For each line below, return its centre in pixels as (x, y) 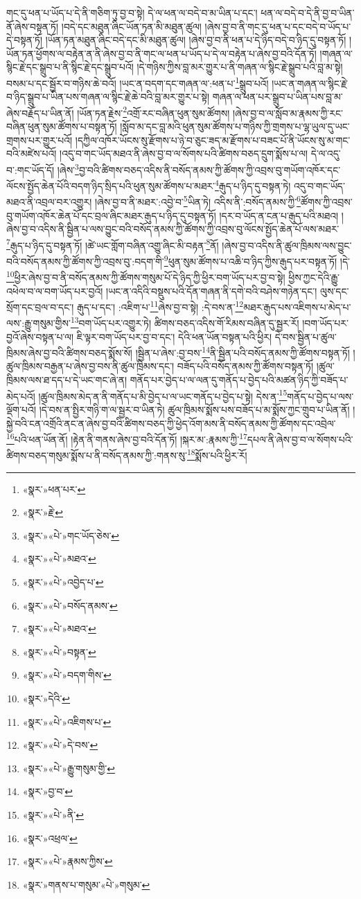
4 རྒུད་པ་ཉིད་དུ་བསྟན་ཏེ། (253, 185)
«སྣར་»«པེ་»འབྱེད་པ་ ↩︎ (63, 581)
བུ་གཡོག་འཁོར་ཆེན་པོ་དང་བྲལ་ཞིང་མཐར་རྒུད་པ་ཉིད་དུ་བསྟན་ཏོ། (111, 215)
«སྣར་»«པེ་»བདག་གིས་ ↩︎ (67, 675)
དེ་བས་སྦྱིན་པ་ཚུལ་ (306, 336)
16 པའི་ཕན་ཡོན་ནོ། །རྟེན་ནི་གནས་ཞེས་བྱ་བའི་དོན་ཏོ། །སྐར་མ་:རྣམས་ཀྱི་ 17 (127, 438)
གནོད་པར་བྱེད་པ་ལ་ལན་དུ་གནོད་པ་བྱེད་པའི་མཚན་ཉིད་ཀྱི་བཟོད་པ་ (239, 380)
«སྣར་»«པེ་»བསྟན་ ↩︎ (59, 651)
